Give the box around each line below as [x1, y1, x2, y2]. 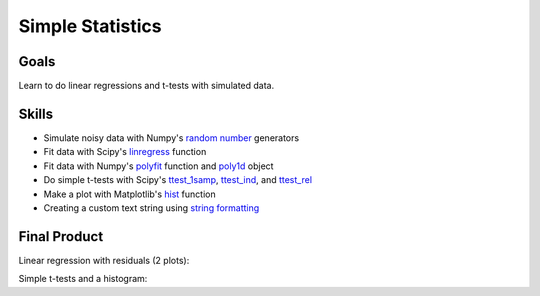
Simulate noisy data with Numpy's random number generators [43, 131, 300, 144]
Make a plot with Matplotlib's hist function [43, 188, 216, 200]
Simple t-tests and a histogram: [18, 273, 148, 285]
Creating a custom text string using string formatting [43, 201, 260, 214]
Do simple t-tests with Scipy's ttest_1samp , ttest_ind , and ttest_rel [43, 174, 313, 186]
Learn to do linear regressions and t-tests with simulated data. [18, 80, 275, 92]
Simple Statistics [18, 15, 162, 37]
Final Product [18, 228, 104, 245]
